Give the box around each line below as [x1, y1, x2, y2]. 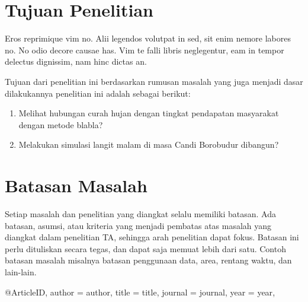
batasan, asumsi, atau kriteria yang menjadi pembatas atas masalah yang [5, 219, 272, 231]
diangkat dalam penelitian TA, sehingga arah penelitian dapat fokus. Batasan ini [5, 231, 299, 243]
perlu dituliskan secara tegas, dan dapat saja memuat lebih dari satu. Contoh [5, 242, 286, 255]
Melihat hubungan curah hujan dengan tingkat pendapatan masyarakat [18, 107, 279, 119]
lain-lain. [5, 265, 37, 278]
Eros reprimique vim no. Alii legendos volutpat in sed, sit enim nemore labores [5, 32, 291, 44]
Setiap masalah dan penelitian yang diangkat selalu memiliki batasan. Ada [5, 208, 276, 220]
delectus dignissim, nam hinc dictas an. [5, 55, 147, 68]
